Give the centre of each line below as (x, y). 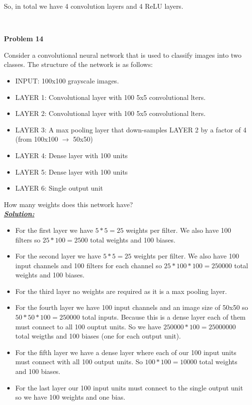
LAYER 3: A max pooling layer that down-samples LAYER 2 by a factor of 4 (131, 129)
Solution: (19, 214)
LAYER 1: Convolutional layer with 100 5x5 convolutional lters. (110, 97)
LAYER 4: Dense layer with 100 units (71, 155)
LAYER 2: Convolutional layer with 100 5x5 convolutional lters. (110, 113)
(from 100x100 (37, 139)
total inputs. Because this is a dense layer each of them (164, 317)
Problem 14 (24, 39)
